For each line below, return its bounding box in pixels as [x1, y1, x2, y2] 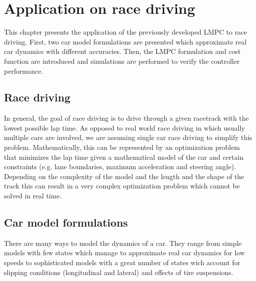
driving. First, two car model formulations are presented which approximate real [4, 36, 247, 47]
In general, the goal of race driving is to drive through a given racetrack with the [4, 113, 249, 123]
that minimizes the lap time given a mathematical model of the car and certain [4, 151, 244, 162]
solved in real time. [4, 190, 62, 201]
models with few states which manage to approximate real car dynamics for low [4, 247, 245, 258]
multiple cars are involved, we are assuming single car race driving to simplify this [4, 132, 253, 142]
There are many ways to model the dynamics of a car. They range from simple [4, 237, 242, 248]
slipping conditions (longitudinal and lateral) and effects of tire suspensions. [4, 267, 233, 277]
